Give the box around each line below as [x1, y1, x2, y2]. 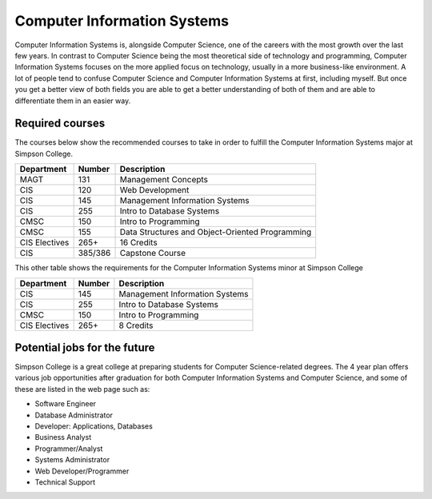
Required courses [14, 117, 106, 130]
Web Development [119, 185, 190, 196]
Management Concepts [119, 174, 208, 186]
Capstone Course [119, 248, 186, 259]
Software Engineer [34, 399, 96, 409]
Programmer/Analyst [34, 444, 103, 453]
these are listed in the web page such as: [14, 384, 150, 393]
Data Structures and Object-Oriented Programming [119, 226, 312, 238]
